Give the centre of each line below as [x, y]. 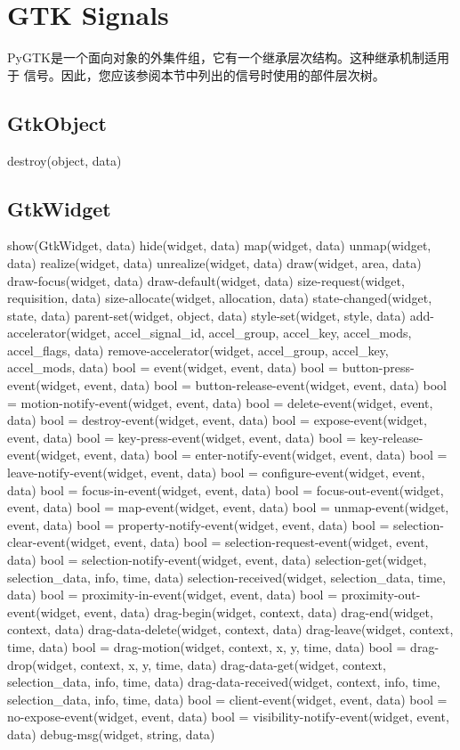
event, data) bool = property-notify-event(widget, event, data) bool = [198, 524]
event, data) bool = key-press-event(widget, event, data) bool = [182, 437]
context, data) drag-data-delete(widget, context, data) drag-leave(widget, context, [230, 629]
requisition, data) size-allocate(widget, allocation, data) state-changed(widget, [220, 298]
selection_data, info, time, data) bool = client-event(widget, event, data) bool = [227, 699]
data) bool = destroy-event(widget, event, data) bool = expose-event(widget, [217, 420]
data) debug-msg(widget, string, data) [111, 734]
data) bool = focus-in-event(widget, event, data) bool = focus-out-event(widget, [226, 489]
